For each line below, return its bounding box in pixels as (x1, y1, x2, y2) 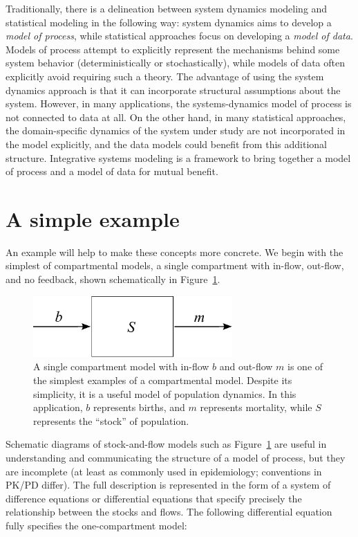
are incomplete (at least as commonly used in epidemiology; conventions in (6, 464, 322, 478)
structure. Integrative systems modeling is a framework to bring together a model (6, 150, 351, 165)
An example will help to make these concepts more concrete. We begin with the (6, 244, 343, 259)
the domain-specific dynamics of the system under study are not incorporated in (6, 123, 346, 138)
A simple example (6, 204, 180, 233)
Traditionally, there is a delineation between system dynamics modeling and (6, 1, 328, 15)
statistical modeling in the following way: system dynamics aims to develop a (6, 15, 332, 29)
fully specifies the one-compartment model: (6, 518, 187, 532)
